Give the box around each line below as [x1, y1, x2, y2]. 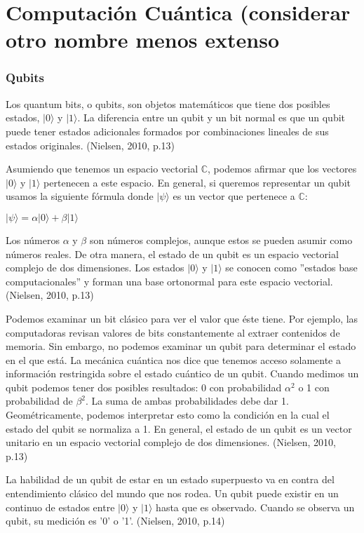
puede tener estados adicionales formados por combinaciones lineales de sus [6, 123, 329, 138]
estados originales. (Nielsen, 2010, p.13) [6, 137, 175, 152]
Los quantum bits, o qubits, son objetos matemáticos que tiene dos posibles [6, 96, 330, 111]
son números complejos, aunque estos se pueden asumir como [89, 232, 353, 247]
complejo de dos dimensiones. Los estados [6, 260, 184, 275]
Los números [6, 232, 60, 247]
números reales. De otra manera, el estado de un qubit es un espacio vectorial [6, 246, 339, 261]
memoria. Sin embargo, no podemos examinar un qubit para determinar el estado [6, 339, 356, 353]
